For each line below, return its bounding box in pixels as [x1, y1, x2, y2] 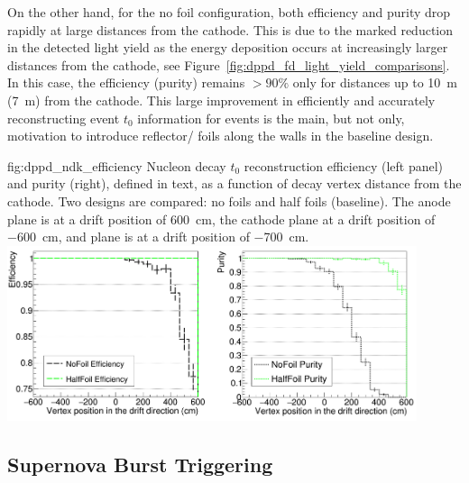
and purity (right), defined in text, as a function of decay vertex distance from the [7, 174, 462, 193]
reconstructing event [7, 108, 120, 127]
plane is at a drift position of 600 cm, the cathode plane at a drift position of [7, 209, 436, 228]
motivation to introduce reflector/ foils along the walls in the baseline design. [7, 126, 434, 145]
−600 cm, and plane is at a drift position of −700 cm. [7, 227, 309, 246]
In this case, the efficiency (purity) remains [7, 73, 245, 92]
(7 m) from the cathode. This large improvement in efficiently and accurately [7, 90, 436, 109]
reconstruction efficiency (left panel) [244, 156, 444, 175]
